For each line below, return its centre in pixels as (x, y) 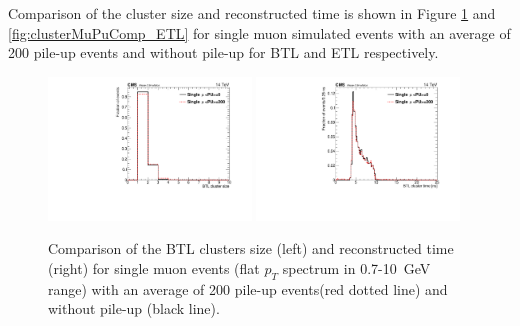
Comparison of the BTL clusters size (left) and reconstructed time (251, 248)
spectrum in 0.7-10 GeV (356, 267)
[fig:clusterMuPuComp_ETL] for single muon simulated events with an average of (259, 32)
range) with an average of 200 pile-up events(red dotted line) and (248, 288)
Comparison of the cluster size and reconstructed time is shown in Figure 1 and (252, 13)
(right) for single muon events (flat (154, 267)
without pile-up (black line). (134, 308)
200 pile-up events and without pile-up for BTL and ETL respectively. (223, 52)
